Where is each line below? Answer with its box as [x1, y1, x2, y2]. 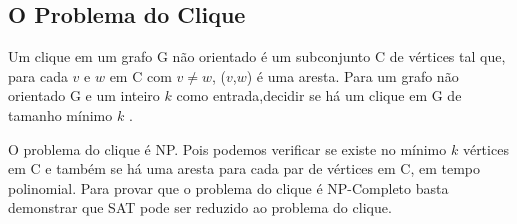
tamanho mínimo [8, 104, 113, 125]
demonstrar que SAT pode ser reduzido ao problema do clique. [8, 197, 392, 218]
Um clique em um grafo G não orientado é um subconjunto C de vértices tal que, [8, 46, 506, 67]
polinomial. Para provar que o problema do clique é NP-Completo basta [8, 177, 449, 198]
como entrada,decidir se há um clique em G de [176, 85, 462, 106]
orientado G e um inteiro [8, 85, 160, 106]
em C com [109, 65, 172, 86]
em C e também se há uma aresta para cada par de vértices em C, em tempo [8, 158, 480, 179]
